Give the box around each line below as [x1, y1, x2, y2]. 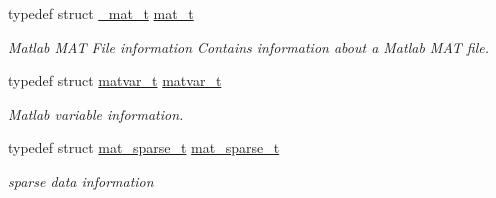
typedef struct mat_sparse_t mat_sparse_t [8, 137, 280, 158]
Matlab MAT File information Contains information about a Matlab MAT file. [8, 36, 489, 57]
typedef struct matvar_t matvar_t [8, 70, 222, 91]
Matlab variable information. [8, 103, 184, 124]
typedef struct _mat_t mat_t [8, 3, 194, 23]
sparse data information [8, 170, 154, 191]
